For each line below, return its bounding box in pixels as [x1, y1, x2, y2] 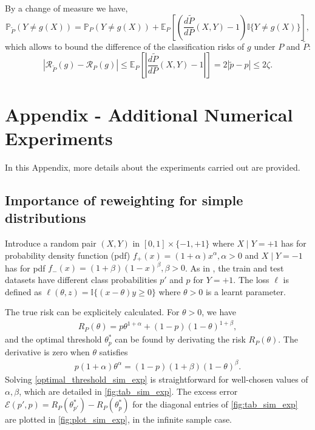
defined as [5, 285, 42, 298]
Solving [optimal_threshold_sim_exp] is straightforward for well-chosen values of [5, 372, 308, 385]
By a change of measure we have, [5, 2, 128, 14]
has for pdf [5, 261, 46, 274]
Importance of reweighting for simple [5, 190, 243, 209]
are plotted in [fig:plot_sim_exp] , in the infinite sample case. [5, 413, 232, 426]
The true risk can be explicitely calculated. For [5, 305, 180, 318]
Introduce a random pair [5, 236, 97, 249]
